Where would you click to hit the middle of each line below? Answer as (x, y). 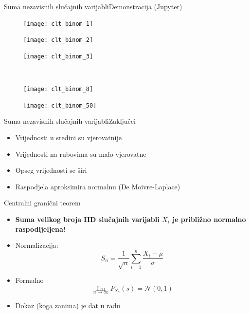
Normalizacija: (37, 245)
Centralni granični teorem (42, 203)
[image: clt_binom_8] (58, 89)
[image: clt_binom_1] (58, 24)
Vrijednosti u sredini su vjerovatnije (68, 138)
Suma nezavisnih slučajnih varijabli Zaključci (70, 121)
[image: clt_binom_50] (60, 105)
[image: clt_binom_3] (58, 56)
